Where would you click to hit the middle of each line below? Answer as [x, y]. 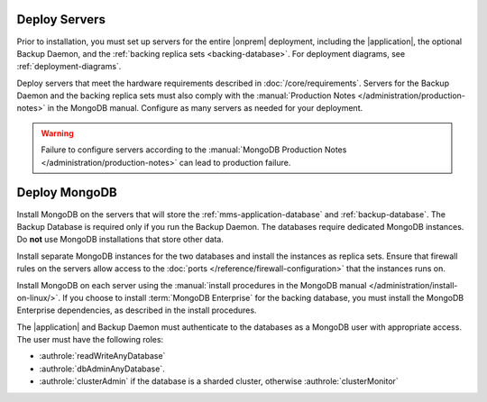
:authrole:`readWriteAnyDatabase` [102, 356]
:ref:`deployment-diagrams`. [69, 67]
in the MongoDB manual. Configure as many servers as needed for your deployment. [205, 108]
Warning [57, 133]
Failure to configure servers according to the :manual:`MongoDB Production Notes [194, 150]
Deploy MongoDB [67, 192]
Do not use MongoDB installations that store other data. [120, 240]
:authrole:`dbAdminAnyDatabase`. [102, 369]
